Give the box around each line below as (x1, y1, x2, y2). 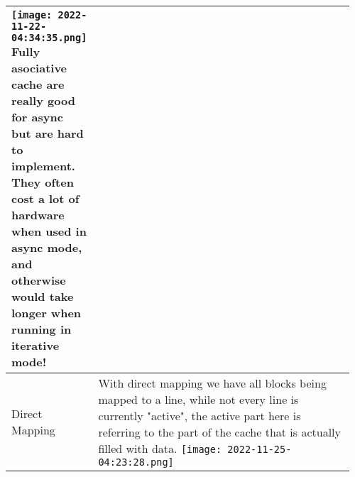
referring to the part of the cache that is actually (98, 424, 342, 440)
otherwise (11, 272, 66, 288)
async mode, (11, 239, 82, 256)
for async (11, 109, 63, 125)
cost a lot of (11, 190, 80, 207)
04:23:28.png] (98, 456, 174, 468)
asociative (11, 60, 67, 76)
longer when (11, 305, 82, 321)
